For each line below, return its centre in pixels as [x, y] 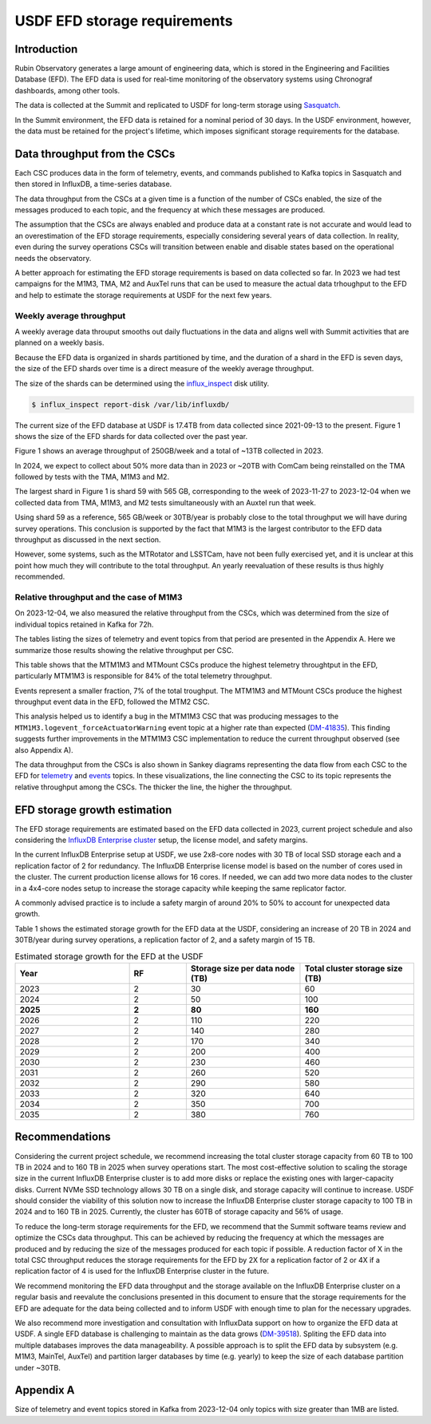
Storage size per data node [243, 968]
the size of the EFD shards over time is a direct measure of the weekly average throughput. [164, 369]
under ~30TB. [38, 1367]
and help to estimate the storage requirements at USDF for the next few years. [143, 295]
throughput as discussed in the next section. [88, 540]
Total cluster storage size [354, 968]
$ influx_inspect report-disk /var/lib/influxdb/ [130, 404]
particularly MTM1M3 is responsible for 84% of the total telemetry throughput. [144, 676]
